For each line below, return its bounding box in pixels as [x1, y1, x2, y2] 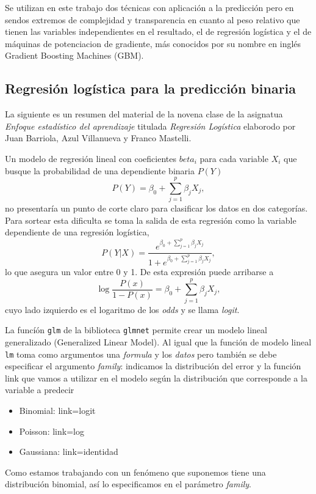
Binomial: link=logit [19, 404, 96, 416]
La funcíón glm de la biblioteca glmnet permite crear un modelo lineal [5, 323, 267, 336]
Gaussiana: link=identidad [19, 445, 118, 458]
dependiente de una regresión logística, [5, 226, 149, 238]
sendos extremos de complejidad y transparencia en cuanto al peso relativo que [5, 13, 300, 26]
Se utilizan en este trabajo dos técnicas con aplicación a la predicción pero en [5, 1, 294, 13]
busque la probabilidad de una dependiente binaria [5, 164, 195, 177]
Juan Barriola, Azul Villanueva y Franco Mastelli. [5, 131, 192, 144]
